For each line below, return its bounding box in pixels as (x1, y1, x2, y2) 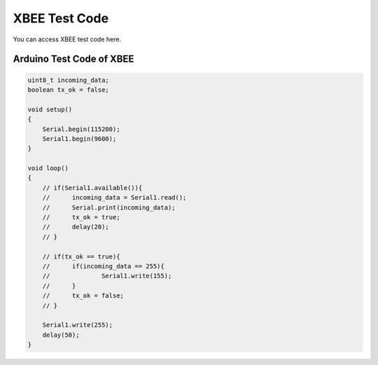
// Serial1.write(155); (42, 272, 172, 280)
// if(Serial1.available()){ (42, 184, 143, 192)
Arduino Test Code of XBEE (13, 53, 134, 65)
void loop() (27, 165, 69, 172)
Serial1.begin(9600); (42, 135, 117, 143)
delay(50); (42, 331, 80, 339)
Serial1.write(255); (42, 321, 113, 329)
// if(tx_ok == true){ (42, 252, 120, 261)
